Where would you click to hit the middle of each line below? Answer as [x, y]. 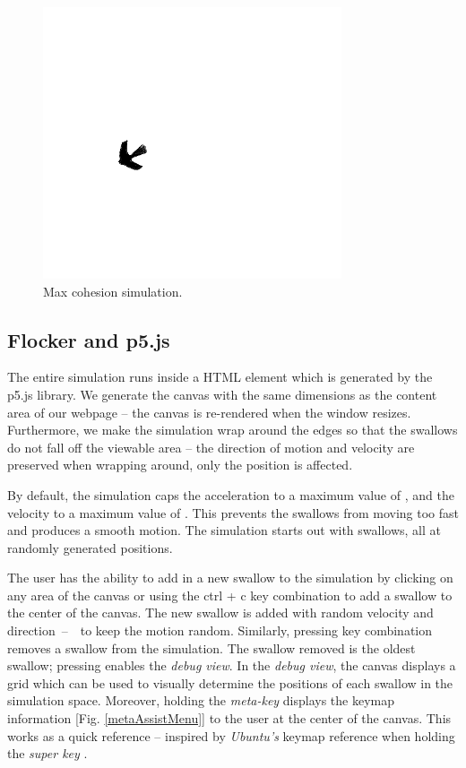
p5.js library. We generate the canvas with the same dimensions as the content [222, 394]
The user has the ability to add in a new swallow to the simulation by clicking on [230, 578]
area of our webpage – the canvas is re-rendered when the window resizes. [209, 412]
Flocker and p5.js [89, 339]
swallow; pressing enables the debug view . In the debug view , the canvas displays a [232, 665]
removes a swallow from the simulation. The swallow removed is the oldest [211, 647]
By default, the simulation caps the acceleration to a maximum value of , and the [231, 494]
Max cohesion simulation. [113, 291]
